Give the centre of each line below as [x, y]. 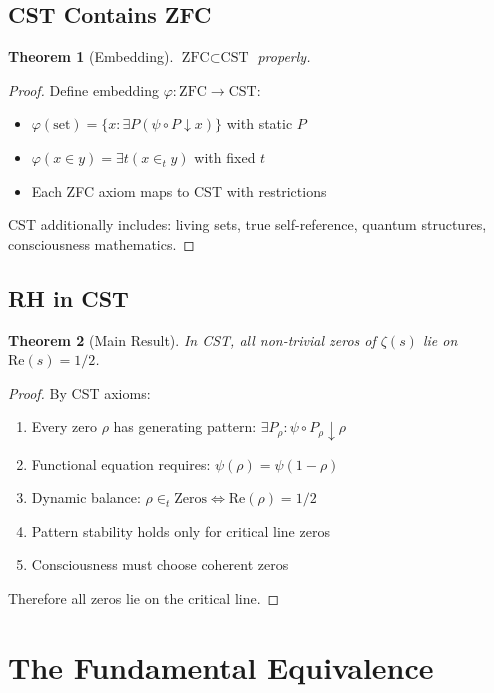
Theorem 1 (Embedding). [91, 56]
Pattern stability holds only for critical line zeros [180, 530]
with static [259, 123]
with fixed [225, 156]
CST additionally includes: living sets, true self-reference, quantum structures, [247, 224]
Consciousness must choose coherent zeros [160, 564]
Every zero [64, 426]
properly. [284, 56]
